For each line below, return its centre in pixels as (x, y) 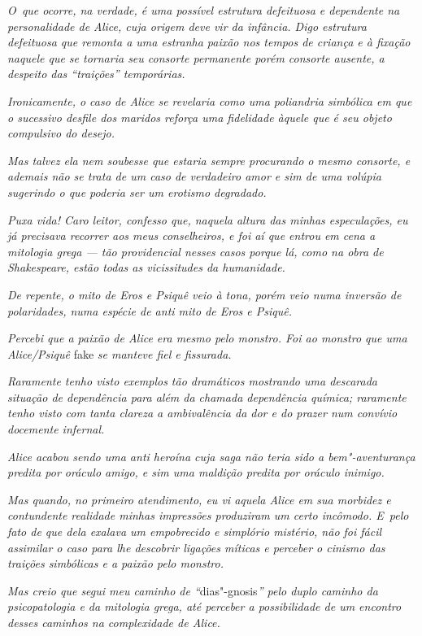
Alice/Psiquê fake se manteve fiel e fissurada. (120, 353)
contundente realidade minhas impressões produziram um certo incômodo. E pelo (208, 515)
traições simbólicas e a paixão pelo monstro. (115, 563)
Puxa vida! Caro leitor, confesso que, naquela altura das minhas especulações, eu (208, 219)
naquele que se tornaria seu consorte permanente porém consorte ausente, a (196, 57)
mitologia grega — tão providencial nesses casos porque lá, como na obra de (196, 251)
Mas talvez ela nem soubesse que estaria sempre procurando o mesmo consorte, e (209, 160)
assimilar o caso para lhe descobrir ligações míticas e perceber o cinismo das (196, 547)
